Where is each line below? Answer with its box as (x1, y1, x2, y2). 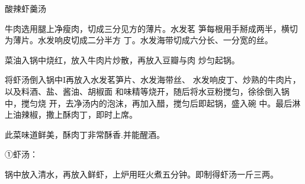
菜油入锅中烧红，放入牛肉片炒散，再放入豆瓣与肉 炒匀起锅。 (5, 53, 240, 66)
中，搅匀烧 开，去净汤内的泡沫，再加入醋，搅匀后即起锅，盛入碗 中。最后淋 (5, 96, 301, 109)
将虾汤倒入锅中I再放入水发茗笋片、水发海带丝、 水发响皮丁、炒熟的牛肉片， (5, 73, 301, 86)
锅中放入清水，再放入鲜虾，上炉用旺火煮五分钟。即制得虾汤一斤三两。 (5, 167, 278, 180)
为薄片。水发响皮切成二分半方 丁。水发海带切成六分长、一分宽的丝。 (5, 34, 273, 46)
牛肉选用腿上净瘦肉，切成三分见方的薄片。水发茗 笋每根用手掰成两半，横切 (5, 22, 298, 34)
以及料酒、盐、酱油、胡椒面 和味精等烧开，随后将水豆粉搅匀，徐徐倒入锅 (5, 85, 290, 97)
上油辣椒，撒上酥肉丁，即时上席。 (5, 108, 137, 121)
